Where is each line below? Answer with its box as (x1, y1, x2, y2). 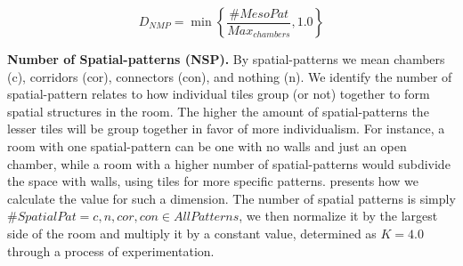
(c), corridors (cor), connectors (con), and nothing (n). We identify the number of (7, 67, 452, 85)
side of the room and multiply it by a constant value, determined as (7, 223, 377, 242)
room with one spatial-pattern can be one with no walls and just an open (7, 136, 407, 155)
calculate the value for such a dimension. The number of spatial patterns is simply (7, 189, 456, 207)
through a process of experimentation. (7, 241, 215, 260)
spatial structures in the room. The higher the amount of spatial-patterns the (7, 101, 429, 120)
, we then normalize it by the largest (239, 206, 438, 225)
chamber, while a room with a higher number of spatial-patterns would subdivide (7, 154, 451, 173)
